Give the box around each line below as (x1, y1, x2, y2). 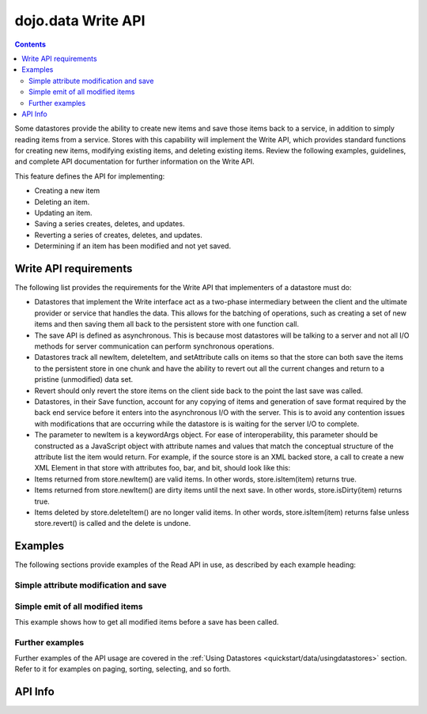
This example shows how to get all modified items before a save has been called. (14, 617, 279, 626)
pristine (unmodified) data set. (34, 375, 134, 384)
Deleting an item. (34, 197, 90, 206)
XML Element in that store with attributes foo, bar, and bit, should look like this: (34, 463, 291, 473)
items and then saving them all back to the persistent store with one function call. (34, 319, 300, 329)
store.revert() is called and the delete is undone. (34, 519, 191, 528)
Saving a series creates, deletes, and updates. (34, 219, 185, 229)
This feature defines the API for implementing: (14, 171, 165, 181)
